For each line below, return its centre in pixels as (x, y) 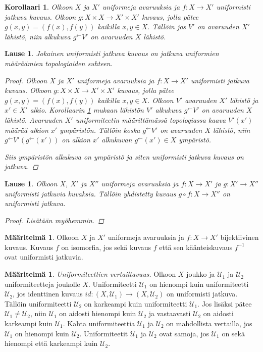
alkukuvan (117, 140)
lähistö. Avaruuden (34, 119)
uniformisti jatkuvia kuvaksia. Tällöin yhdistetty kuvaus (90, 193)
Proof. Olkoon (26, 80)
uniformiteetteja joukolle (42, 284)
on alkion (76, 140)
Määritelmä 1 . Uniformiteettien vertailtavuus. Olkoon (90, 274)
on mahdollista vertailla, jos (209, 323)
